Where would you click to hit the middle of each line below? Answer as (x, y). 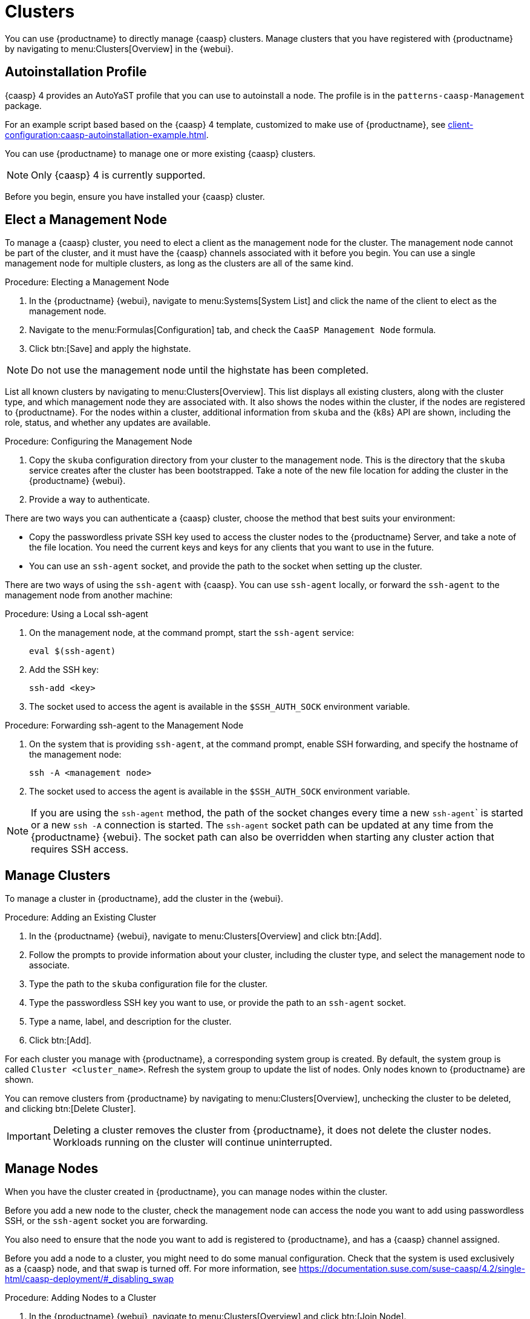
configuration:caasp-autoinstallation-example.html (106, 134)
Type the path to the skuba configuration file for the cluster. (149, 984)
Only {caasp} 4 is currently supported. (118, 175)
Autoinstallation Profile (76, 72)
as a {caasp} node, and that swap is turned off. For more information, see (151, 1269)
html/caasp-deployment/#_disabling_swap (90, 1279)
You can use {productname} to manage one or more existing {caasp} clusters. (160, 153)
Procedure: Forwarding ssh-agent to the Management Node (124, 726)
